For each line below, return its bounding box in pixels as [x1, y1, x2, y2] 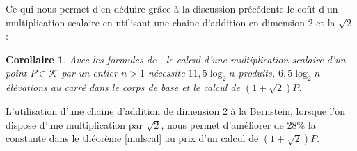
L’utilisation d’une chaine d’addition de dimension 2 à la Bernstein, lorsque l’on [6, 104, 346, 118]
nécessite [148, 65, 185, 80]
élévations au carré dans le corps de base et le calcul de [6, 80, 240, 95]
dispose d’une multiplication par [6, 117, 143, 132]
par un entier [61, 65, 118, 80]
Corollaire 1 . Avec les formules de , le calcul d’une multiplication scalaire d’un [6, 51, 346, 66]
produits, [238, 65, 276, 80]
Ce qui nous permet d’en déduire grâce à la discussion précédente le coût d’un [6, 1, 338, 15]
